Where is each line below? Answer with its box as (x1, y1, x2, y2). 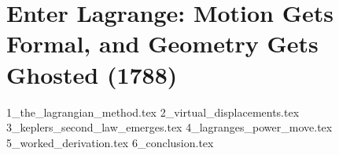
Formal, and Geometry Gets (6, 27, 319, 59)
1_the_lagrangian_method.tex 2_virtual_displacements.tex (6, 103, 300, 120)
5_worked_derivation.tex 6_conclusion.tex (6, 134, 214, 150)
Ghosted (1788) (6, 58, 178, 90)
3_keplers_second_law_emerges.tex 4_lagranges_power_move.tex (6, 119, 333, 135)
